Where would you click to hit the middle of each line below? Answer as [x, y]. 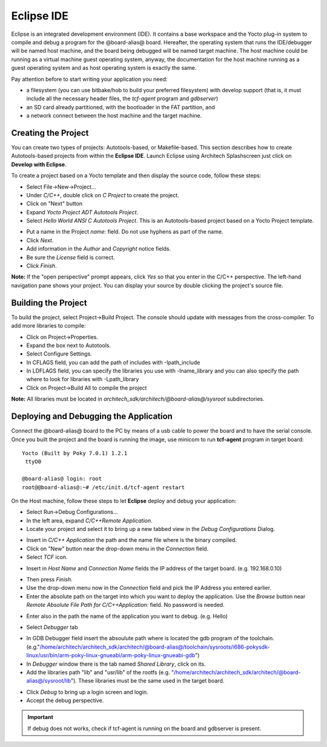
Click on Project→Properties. [62, 337]
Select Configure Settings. [59, 354]
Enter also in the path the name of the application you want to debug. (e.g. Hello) [127, 616]
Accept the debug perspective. [65, 700]
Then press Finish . [49, 580]
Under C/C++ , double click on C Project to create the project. [103, 195]
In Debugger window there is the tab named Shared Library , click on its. [116, 664]
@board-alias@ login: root [62, 479]
